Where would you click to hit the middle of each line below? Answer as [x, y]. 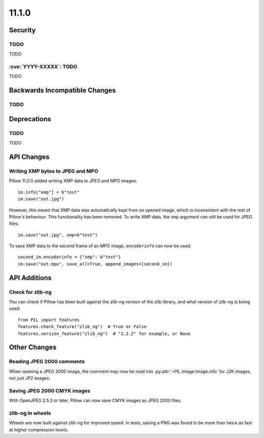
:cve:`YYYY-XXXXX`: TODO [43, 67]
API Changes [29, 157]
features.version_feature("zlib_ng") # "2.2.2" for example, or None [104, 333]
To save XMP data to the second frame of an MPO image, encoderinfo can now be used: [100, 246]
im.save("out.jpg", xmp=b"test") [58, 235]
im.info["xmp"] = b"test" [49, 192]
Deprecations [30, 119]
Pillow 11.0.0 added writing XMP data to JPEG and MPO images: [73, 181]
